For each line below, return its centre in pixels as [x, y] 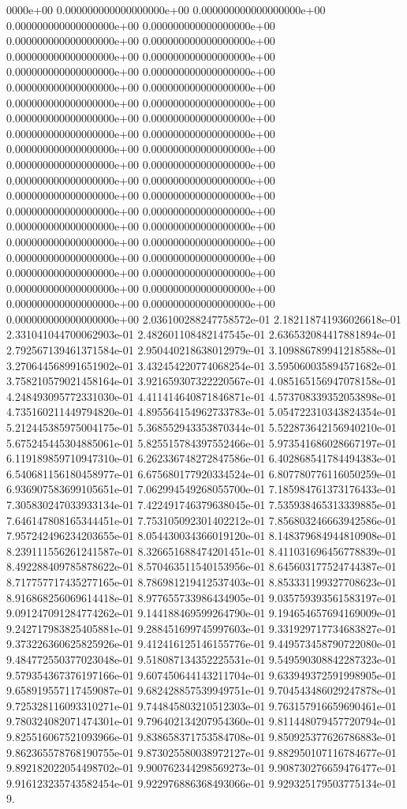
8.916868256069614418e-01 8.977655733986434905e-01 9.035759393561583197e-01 [202, 597]
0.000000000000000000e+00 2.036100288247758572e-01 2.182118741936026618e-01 [204, 318]
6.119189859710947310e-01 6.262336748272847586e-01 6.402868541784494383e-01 [202, 458]
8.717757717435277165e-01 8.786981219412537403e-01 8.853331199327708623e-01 [202, 581]
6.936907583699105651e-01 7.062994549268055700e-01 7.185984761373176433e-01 [202, 489]
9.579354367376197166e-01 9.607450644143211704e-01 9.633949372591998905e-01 [202, 674]
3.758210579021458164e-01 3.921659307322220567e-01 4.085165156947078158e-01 [202, 381]
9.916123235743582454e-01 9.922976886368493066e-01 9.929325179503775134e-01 [202, 783]
